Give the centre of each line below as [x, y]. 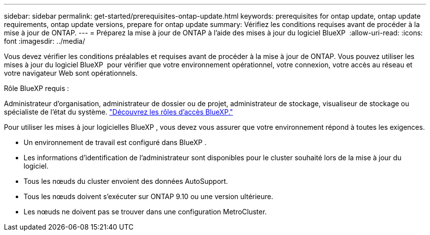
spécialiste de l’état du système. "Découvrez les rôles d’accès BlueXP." [119, 112]
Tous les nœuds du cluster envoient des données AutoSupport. [126, 181]
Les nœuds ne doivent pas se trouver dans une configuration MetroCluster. [145, 212]
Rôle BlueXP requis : [37, 88]
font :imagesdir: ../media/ [45, 41]
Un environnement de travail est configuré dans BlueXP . [115, 142]
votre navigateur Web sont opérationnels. [71, 73]
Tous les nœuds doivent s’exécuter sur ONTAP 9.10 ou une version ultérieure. [148, 196]
